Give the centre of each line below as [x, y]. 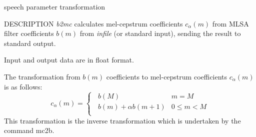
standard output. [30, 43]
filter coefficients [29, 33]
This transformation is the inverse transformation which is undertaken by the [122, 120]
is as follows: [23, 86]
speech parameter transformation [55, 6]
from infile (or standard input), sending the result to [160, 33]
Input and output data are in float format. [69, 60]
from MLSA [230, 23]
